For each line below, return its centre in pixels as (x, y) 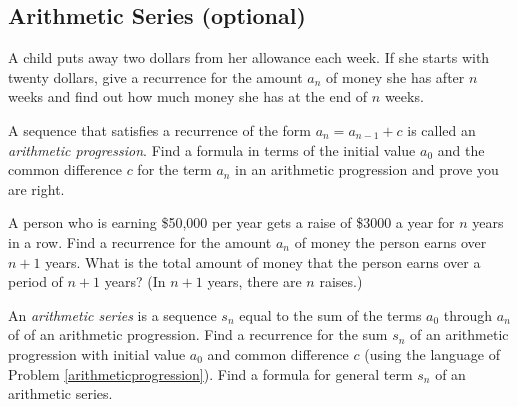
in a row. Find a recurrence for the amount (140, 241)
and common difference (278, 353)
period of (35, 281)
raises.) (341, 281)
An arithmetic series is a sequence (112, 314)
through (468, 314)
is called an (441, 129)
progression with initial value (97, 353)
